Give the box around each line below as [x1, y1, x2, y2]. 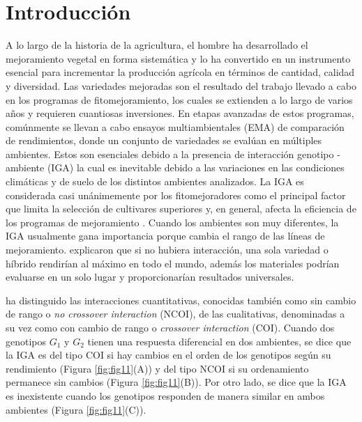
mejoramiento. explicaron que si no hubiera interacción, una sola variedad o [6, 242, 329, 257]
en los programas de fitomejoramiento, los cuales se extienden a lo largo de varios [6, 92, 353, 107]
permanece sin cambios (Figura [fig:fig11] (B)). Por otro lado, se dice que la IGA [6, 375, 347, 389]
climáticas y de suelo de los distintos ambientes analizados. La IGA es [6, 174, 304, 189]
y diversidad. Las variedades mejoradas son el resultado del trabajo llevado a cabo [6, 78, 356, 93]
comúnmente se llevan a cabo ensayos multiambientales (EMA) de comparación [6, 119, 345, 134]
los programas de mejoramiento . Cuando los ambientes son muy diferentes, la [6, 214, 339, 229]
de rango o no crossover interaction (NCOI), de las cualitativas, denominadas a [6, 306, 345, 321]
